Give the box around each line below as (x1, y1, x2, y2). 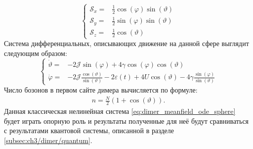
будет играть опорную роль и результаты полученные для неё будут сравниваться (4, 115, 249, 126)
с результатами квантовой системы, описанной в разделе (4, 125, 174, 136)
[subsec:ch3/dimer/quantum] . (4, 135, 92, 145)
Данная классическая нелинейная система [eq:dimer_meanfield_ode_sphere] (4, 105, 236, 116)
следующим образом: (4, 48, 67, 58)
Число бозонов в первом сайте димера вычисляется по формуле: (4, 84, 198, 95)
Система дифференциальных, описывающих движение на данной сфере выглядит (4, 38, 249, 49)
